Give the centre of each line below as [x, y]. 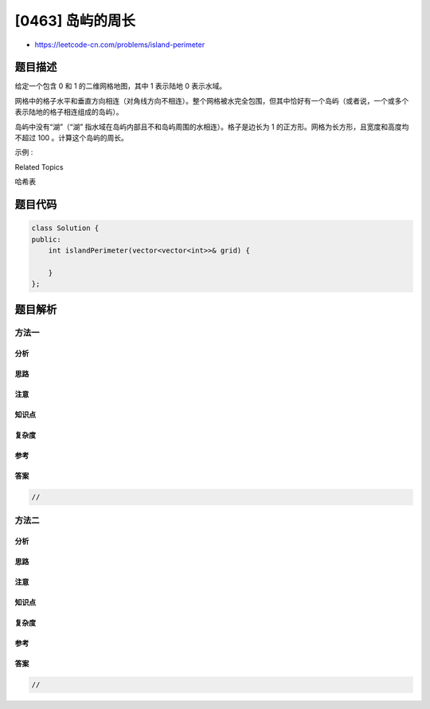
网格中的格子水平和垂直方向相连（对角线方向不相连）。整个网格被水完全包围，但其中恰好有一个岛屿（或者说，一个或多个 [212, 100]
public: [46, 239]
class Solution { [65, 228]
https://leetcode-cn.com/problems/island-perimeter [120, 45]
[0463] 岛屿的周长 [75, 21]
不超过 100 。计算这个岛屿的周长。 [72, 138]
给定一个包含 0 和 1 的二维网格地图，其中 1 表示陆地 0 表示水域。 [121, 86]
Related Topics [39, 166]
